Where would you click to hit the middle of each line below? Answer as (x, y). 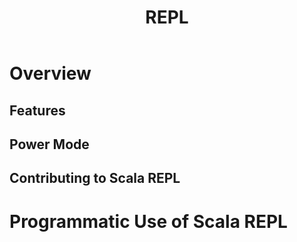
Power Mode (49, 144)
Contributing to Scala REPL (95, 178)
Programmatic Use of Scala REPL (148, 221)
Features (37, 110)
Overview (50, 73)
